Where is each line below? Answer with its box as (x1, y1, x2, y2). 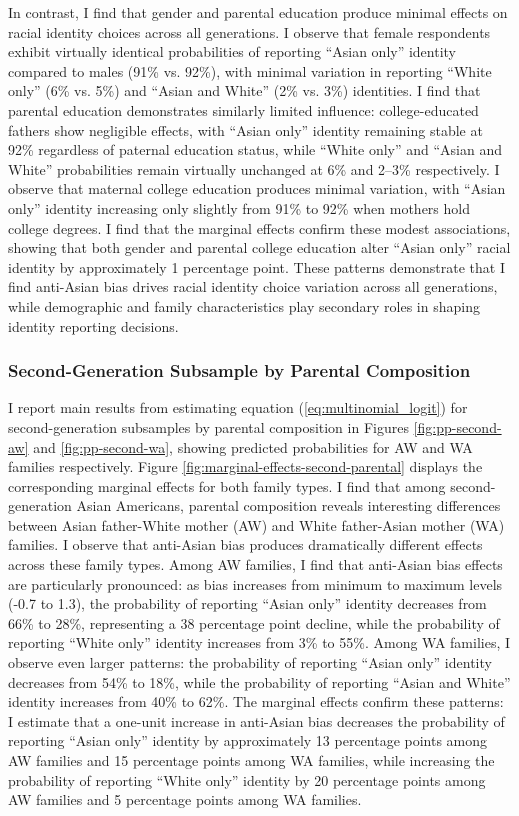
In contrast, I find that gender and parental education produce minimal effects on (8, 2, 508, 22)
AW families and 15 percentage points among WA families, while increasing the (8, 750, 495, 770)
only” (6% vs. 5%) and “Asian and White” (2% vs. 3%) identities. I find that (8, 80, 481, 101)
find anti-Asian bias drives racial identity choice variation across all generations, (8, 276, 498, 297)
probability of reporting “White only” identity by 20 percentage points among (8, 769, 486, 790)
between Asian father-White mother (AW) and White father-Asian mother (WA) (8, 514, 505, 535)
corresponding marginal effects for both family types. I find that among (8, 475, 446, 496)
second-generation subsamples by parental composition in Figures (8, 416, 409, 437)
